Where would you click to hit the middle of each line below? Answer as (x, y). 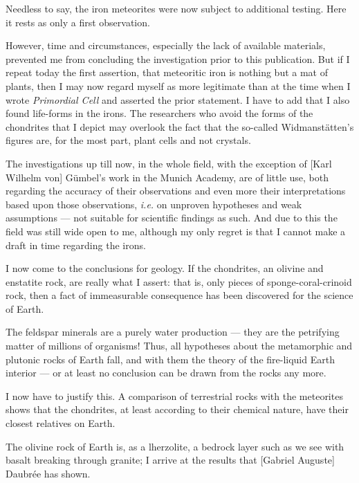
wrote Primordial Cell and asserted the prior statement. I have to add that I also (178, 99)
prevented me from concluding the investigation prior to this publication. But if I (178, 58)
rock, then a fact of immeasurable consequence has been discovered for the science (179, 295)
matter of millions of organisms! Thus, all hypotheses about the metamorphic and (179, 346)
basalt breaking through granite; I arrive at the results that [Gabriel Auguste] (170, 460)
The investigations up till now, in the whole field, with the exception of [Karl (169, 163)
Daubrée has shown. (48, 473)
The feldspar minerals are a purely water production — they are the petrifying (173, 332)
